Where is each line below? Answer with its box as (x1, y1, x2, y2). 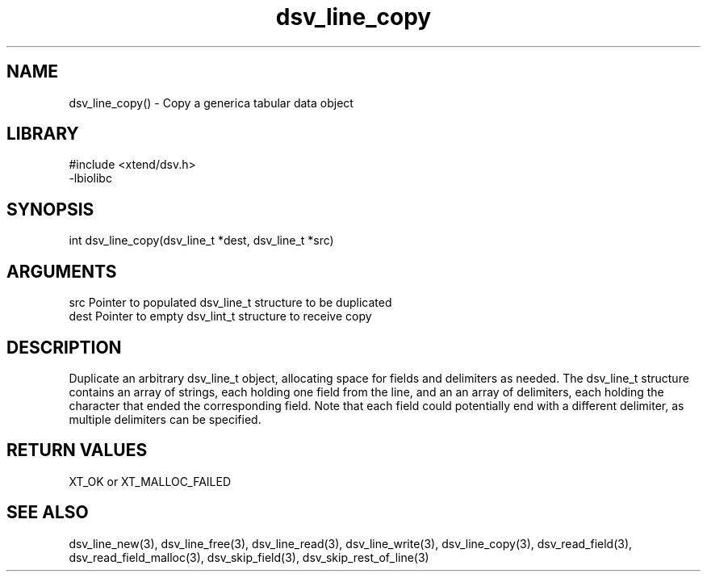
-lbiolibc (69, 171, 112, 186)
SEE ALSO (6, 502, 89, 523)
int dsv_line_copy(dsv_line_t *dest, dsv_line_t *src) (69, 233, 334, 248)
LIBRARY (6, 124, 79, 144)
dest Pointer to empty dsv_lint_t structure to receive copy (69, 309, 372, 324)
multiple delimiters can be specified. (69, 412, 261, 426)
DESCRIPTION (6, 337, 122, 358)
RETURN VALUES (6, 440, 148, 461)
